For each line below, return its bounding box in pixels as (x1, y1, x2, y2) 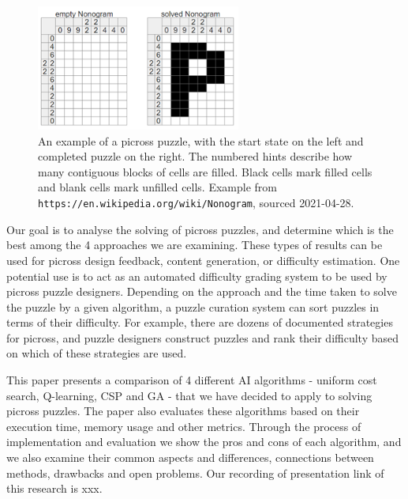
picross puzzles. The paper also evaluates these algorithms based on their (6, 403, 360, 419)
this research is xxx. (6, 480, 103, 497)
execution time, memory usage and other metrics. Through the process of (6, 418, 361, 434)
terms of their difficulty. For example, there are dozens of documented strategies (6, 314, 393, 331)
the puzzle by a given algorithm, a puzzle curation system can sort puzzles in (6, 298, 380, 315)
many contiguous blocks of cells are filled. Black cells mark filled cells (38, 163, 372, 180)
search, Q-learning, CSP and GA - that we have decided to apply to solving (6, 387, 372, 403)
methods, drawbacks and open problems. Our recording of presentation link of (6, 464, 384, 481)
